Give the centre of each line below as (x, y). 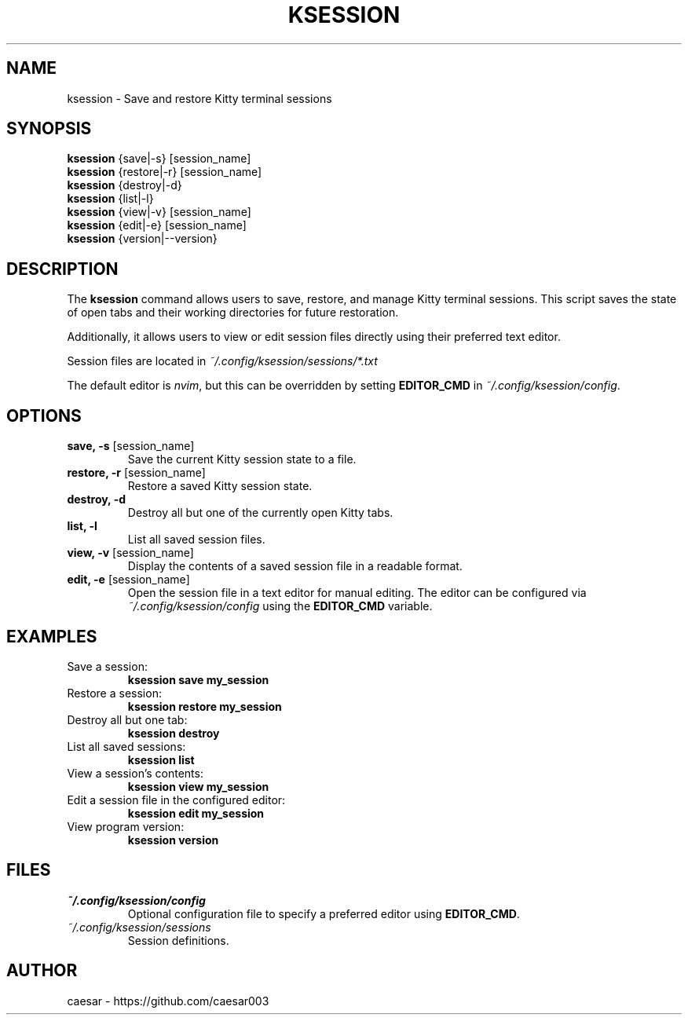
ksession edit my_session (196, 813)
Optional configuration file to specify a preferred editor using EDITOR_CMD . (324, 913)
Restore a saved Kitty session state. (220, 486)
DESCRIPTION (62, 269)
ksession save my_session (198, 679)
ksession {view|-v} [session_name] (159, 212)
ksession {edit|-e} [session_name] (157, 225)
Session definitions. (178, 940)
